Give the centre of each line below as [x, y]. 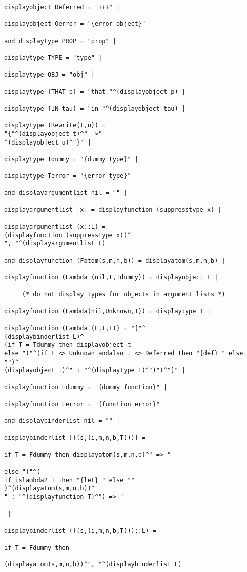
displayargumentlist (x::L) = [55, 227]
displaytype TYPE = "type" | [53, 58]
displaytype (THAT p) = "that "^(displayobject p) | [95, 92]
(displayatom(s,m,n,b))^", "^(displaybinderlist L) [93, 565]
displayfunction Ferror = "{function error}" [82, 404]
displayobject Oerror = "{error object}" [75, 24]
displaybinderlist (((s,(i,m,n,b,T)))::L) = [80, 531]
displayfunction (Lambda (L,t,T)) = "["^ [75, 328]
